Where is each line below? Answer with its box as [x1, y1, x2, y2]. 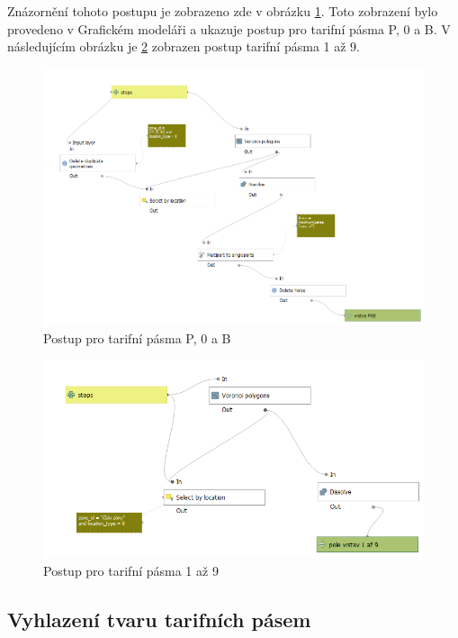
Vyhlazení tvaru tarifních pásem [7, 606, 311, 633]
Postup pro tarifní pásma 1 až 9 [43, 561, 219, 580]
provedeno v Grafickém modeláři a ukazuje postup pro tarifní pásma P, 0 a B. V [7, 19, 451, 38]
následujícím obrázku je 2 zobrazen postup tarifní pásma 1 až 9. [7, 37, 360, 56]
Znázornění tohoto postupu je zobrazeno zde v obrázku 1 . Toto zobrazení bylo [7, 2, 438, 20]
